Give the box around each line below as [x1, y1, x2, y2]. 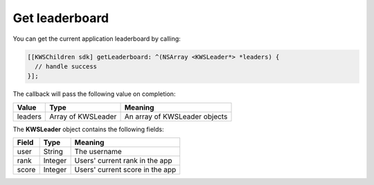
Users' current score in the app [74, 165, 177, 175]
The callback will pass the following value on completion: [12, 90, 176, 98]
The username [74, 147, 123, 157]
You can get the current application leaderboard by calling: [12, 35, 181, 43]
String [43, 147, 64, 157]
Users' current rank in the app [74, 156, 172, 166]
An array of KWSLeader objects [124, 111, 228, 121]
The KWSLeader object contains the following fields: [12, 125, 164, 133]
